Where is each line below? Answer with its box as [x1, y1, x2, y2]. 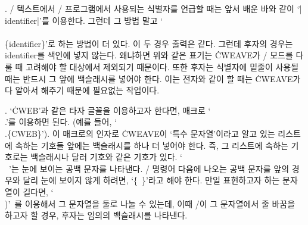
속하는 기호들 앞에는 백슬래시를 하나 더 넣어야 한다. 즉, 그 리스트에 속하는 [15, 139, 288, 151]
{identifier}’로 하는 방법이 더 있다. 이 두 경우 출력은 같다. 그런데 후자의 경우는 [5, 37, 293, 49]
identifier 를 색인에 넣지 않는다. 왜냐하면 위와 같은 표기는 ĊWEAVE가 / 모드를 [5, 49, 293, 61]
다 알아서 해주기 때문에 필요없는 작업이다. [5, 84, 160, 96]
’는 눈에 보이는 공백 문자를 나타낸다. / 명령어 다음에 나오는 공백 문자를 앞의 [8, 162, 290, 174]
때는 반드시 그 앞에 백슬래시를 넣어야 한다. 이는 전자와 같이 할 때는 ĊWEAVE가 [5, 72, 301, 85]
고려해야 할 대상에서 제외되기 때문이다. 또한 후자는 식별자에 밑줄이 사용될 [26, 60, 299, 73]
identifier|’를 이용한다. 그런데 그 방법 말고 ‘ [5, 14, 163, 26]
